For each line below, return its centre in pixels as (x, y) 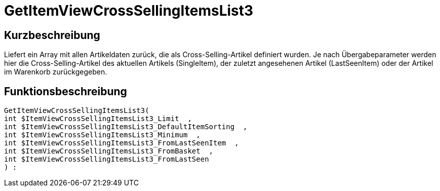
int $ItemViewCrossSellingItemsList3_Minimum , (102, 135)
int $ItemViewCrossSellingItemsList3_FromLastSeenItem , (122, 143)
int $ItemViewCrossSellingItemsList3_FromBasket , (109, 151)
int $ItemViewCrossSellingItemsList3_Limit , (98, 119)
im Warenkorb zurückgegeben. (56, 72)
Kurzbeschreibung (52, 35)
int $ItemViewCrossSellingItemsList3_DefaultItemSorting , (126, 127)
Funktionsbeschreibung (66, 91)
